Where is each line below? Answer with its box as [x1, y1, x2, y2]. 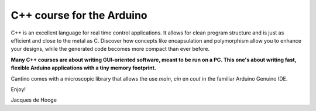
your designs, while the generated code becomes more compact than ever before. [11, 46, 210, 53]
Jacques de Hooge [11, 96, 57, 103]
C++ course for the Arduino [11, 9, 147, 22]
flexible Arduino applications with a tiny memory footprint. [11, 64, 156, 71]
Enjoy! [11, 85, 26, 93]
